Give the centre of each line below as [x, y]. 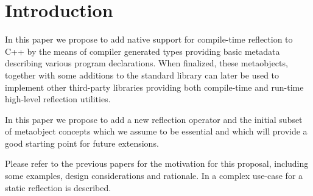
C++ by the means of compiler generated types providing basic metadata [142, 51]
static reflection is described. [58, 187]
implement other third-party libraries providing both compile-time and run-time [154, 87]
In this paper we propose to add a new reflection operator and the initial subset [154, 119]
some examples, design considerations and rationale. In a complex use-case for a [154, 176]
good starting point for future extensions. [82, 143]
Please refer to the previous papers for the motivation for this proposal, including [157, 163]
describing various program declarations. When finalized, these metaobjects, [146, 63]
